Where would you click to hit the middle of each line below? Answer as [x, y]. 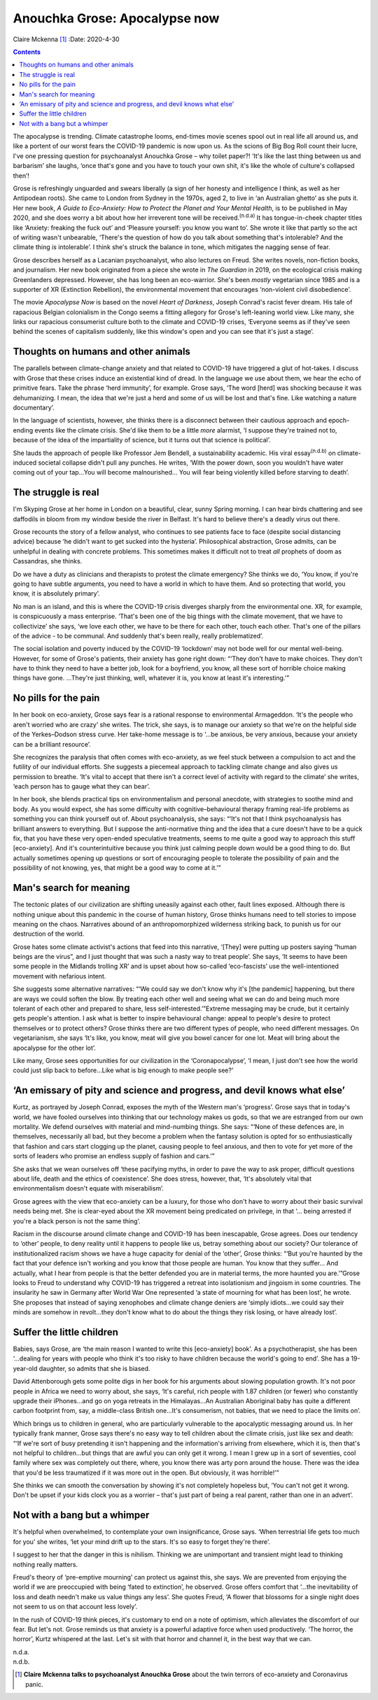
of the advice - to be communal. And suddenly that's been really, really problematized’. [138, 635]
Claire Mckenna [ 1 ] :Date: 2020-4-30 [66, 39]
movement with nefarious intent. [59, 976]
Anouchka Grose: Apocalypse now [116, 18]
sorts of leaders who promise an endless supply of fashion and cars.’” [114, 1156]
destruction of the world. [49, 934]
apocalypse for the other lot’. [54, 1048]
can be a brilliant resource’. [52, 744]
